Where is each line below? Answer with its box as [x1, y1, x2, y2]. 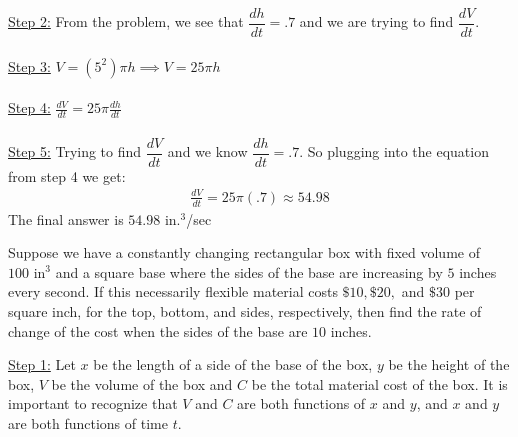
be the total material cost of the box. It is [251, 373, 508, 394]
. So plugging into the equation [299, 141, 489, 162]
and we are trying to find [299, 11, 454, 32]
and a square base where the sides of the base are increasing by [55, 261, 443, 282]
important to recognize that [8, 393, 178, 414]
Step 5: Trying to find [8, 141, 142, 162]
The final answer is [8, 208, 124, 229]
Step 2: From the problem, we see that [8, 11, 244, 32]
